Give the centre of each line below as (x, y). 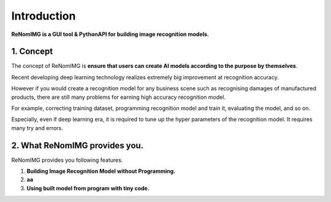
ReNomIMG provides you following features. (67, 160)
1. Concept (32, 52)
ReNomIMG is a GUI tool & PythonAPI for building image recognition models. (110, 34)
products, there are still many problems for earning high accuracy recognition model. (119, 97)
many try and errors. (37, 128)
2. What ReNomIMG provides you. (78, 146)
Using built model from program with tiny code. (88, 188)
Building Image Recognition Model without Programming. (101, 171)
